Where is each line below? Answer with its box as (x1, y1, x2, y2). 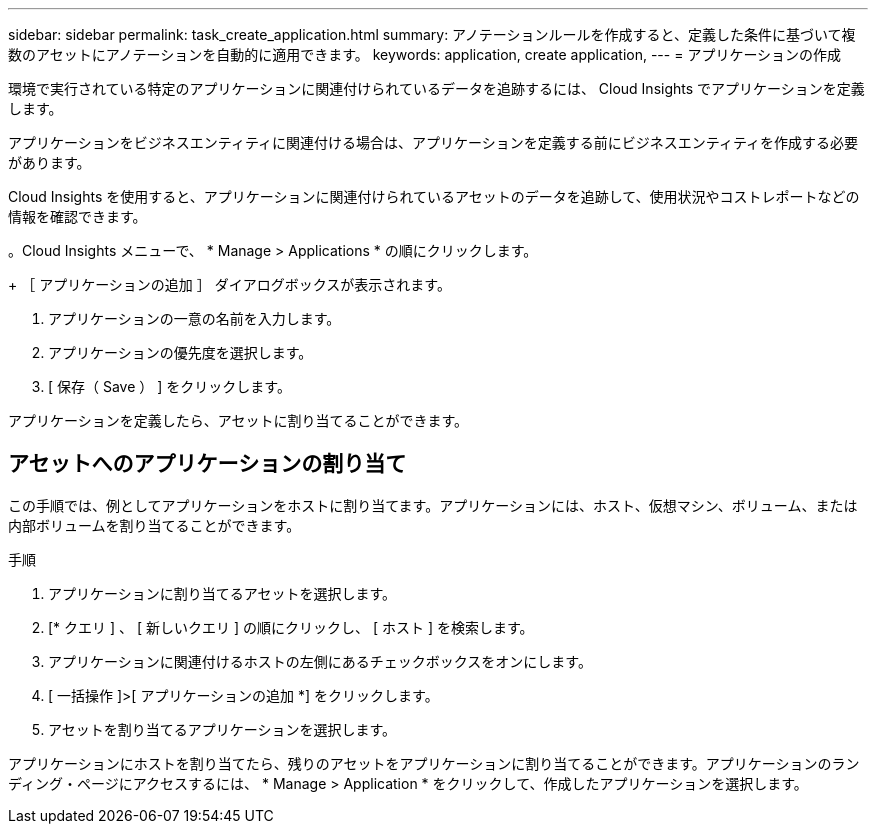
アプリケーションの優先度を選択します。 (48, 344, 313, 361)
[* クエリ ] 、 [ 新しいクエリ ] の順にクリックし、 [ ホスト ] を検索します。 (48, 618, 534, 636)
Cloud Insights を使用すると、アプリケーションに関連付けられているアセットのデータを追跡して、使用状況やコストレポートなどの (8, 188, 860, 205)
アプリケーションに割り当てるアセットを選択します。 (48, 584, 397, 602)
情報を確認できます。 (8, 208, 147, 225)
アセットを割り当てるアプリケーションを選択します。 (48, 720, 397, 738)
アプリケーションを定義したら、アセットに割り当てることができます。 (8, 412, 469, 429)
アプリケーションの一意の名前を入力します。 (48, 310, 341, 327)
